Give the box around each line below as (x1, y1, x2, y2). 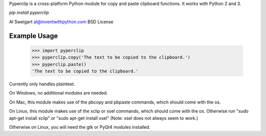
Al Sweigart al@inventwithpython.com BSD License (9, 19, 113, 25)
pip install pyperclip (9, 10, 49, 16)
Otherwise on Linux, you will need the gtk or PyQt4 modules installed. (9, 124, 151, 130)
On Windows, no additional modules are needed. (9, 90, 108, 96)
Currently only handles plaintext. (9, 81, 75, 87)
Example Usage (9, 32, 58, 40)
